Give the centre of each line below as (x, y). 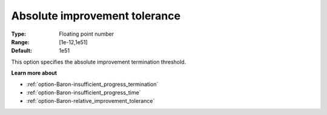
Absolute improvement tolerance (96, 16)
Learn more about (34, 73)
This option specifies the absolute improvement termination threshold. (99, 62)
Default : (22, 51)
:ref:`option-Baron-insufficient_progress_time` (84, 92)
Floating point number (87, 34)
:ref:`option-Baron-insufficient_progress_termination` (92, 84)
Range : (20, 42)
